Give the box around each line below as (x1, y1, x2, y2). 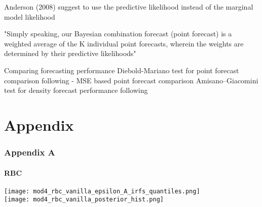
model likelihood (4, 11, 55, 22)
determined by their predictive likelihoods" (4, 48, 136, 59)
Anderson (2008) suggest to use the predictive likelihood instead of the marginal (4, 2, 253, 12)
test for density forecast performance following (4, 85, 148, 95)
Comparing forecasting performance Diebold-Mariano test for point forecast (4, 65, 239, 75)
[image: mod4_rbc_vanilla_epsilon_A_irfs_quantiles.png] (4, 187, 200, 195)
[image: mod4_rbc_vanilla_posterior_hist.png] (4, 196, 164, 203)
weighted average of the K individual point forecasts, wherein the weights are (4, 38, 244, 48)
